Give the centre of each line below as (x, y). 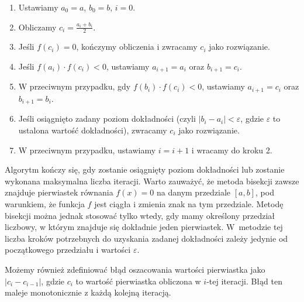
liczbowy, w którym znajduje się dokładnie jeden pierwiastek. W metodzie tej (144, 227)
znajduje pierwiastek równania (59, 192)
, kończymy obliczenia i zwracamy (137, 47)
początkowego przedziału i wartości (68, 250)
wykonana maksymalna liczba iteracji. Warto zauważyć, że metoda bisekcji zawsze (152, 181)
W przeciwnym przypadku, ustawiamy (87, 150)
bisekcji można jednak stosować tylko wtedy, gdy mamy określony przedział (140, 215)
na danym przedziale (194, 192)
